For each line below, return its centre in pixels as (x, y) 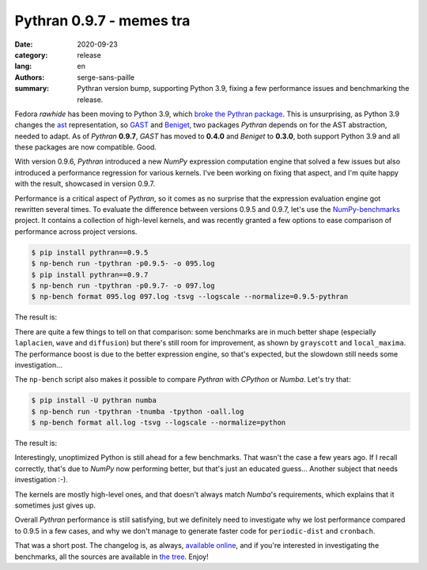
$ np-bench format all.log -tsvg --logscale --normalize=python (159, 423)
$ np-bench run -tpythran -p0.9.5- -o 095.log (123, 264)
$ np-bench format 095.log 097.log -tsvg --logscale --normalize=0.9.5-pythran (190, 297)
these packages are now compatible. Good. (86, 147)
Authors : (30, 77)
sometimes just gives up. (55, 505)
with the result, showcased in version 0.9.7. (85, 184)
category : (31, 55)
